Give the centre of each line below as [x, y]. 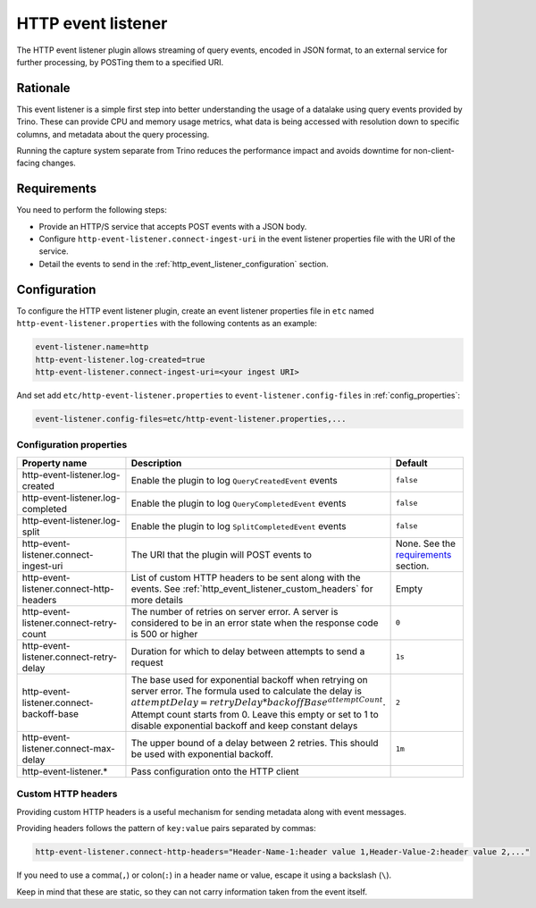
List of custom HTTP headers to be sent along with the [246, 577]
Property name [54, 463]
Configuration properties [72, 445]
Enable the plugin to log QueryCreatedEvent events [234, 480]
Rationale [43, 88]
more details [157, 600]
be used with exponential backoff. [202, 754]
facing [28, 163]
